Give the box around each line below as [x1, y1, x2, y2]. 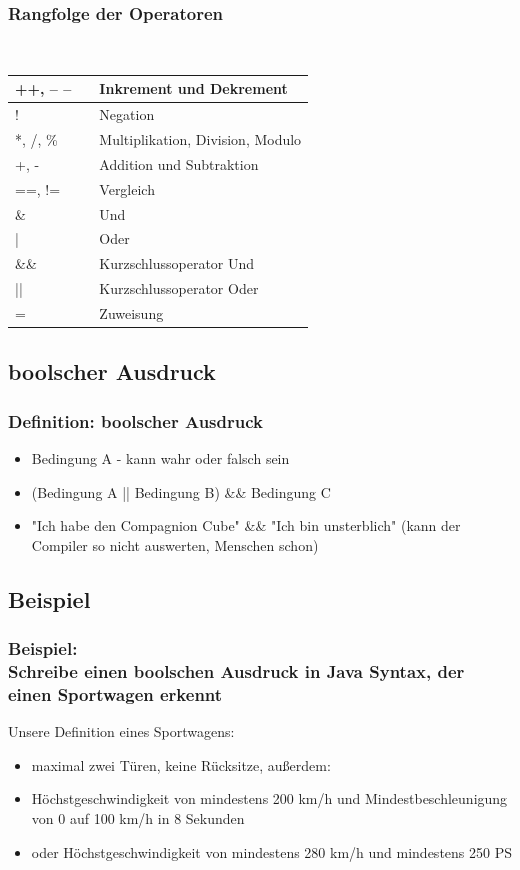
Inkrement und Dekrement [99, 78, 288, 99]
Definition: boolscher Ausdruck [8, 408, 263, 433]
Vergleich [99, 178, 155, 199]
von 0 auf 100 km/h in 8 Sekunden [31, 808, 245, 828]
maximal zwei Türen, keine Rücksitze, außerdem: [31, 754, 331, 775]
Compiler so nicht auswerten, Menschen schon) [31, 534, 319, 555]
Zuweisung [99, 302, 164, 323]
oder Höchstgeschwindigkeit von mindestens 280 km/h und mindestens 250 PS [31, 841, 512, 862]
